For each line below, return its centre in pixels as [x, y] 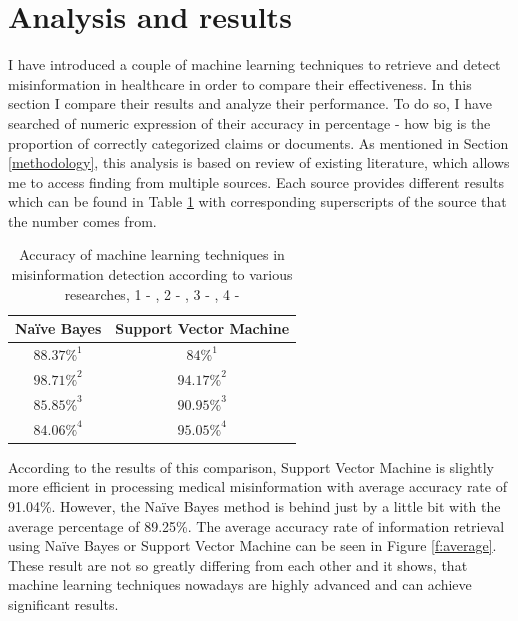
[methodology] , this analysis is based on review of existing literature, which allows [259, 162]
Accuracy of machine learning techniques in [152, 254]
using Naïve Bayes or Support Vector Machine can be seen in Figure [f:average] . [252, 545]
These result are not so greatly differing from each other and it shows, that [238, 564]
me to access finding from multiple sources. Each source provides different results [256, 181]
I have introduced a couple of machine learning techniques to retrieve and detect [254, 64]
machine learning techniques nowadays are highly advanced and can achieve [240, 584]
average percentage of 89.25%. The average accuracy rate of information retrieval [256, 525]
